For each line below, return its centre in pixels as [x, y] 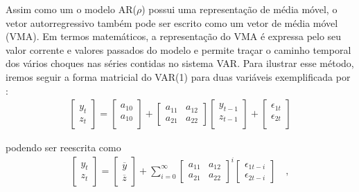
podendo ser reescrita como [63, 147]
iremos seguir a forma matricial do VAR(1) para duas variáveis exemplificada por [178, 76]
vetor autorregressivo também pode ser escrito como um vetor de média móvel [172, 22]
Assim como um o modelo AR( [71, 9]
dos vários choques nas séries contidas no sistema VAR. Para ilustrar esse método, [180, 63]
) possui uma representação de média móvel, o [239, 9]
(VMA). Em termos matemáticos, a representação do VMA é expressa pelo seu [174, 36]
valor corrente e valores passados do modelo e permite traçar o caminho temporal [178, 49]
